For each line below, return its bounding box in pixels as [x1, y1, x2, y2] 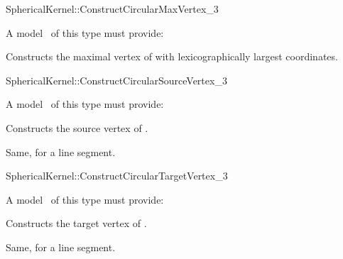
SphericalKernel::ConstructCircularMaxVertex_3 [6, 1, 219, 16]
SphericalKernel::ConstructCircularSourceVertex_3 [6, 72, 227, 87]
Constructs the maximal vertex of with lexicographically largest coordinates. [6, 49, 338, 64]
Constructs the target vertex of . [6, 216, 147, 231]
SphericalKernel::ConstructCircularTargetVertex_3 [6, 168, 228, 183]
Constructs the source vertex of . [6, 120, 148, 135]
